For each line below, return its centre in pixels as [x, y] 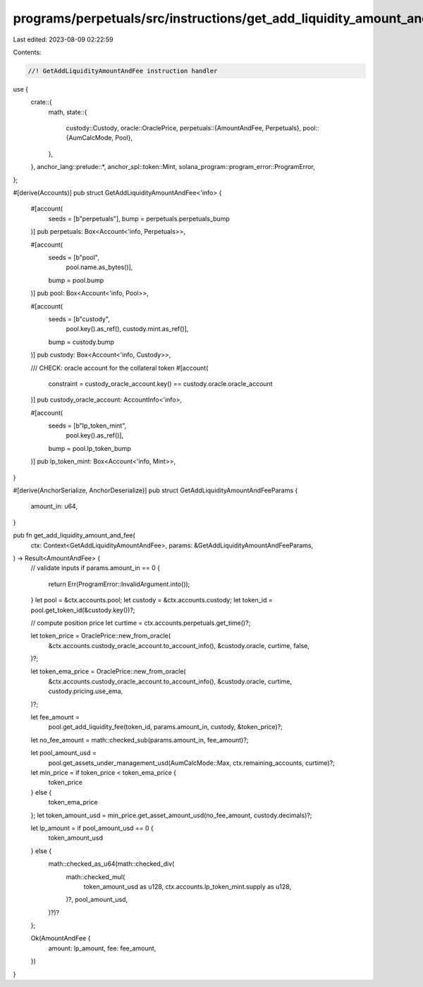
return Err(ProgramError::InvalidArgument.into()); [119, 584]
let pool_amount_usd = [63, 753]
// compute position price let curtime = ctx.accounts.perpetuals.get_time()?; [141, 623]
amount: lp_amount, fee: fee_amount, [102, 948]
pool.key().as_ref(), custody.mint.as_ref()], [127, 329]
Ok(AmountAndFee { [61, 938]
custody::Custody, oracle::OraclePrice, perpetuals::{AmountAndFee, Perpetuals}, [184, 128]
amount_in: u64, [54, 507]
